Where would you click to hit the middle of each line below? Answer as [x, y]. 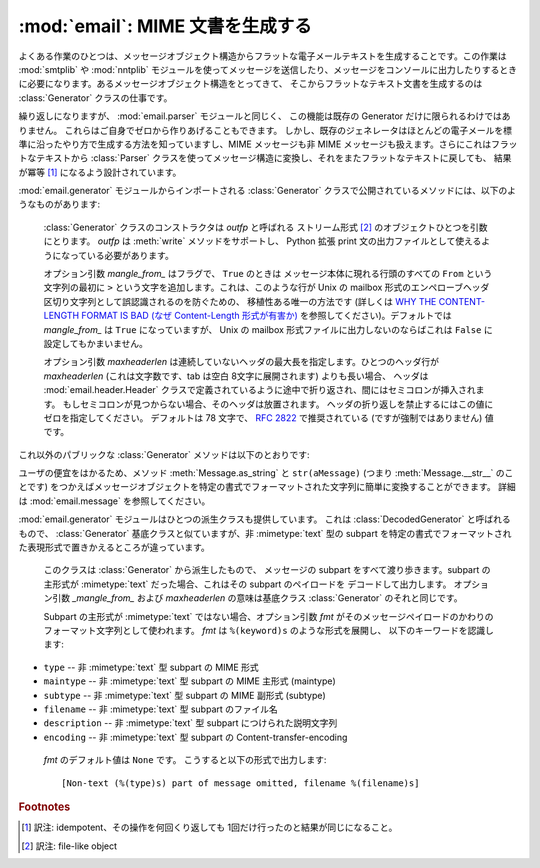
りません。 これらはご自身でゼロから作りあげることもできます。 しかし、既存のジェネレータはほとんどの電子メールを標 [265, 130]
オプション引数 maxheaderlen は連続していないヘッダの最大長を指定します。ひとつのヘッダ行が [241, 362]
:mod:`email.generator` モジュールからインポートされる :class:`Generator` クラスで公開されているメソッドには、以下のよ [267, 191]
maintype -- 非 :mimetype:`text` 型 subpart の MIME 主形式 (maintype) [189, 681]
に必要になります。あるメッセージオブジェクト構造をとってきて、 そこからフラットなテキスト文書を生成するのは [250, 84]
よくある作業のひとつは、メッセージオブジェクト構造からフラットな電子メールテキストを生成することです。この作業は [262, 56]
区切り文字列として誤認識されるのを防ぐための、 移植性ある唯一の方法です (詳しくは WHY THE [240, 301]
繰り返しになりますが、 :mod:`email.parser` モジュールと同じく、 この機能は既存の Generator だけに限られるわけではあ [264, 116]
